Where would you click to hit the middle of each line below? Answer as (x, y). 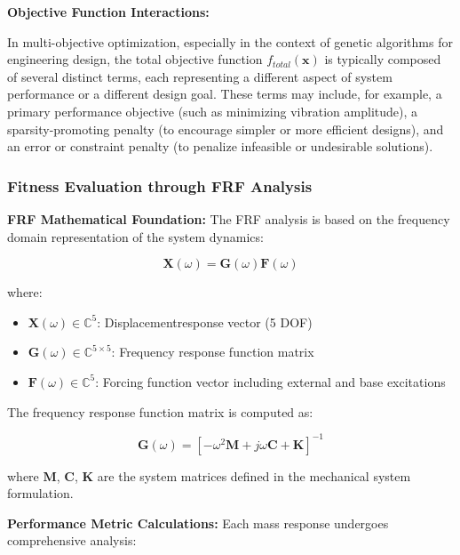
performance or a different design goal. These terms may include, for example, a (225, 94)
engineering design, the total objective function (135, 59)
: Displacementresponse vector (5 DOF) (205, 322)
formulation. (40, 493)
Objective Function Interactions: (108, 12)
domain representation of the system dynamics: (135, 236)
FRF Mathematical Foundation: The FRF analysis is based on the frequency (229, 218)
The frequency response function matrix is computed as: (160, 411)
